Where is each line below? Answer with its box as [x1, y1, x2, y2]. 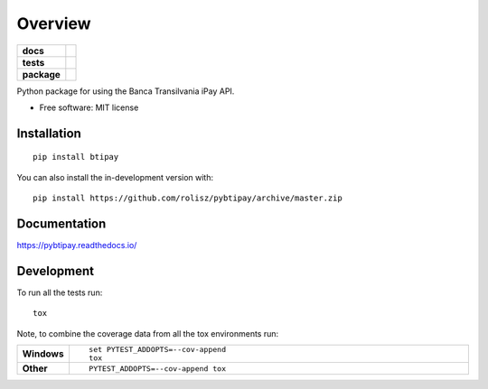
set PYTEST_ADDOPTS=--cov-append [89, 345, 226, 355]
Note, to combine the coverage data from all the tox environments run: [16, 328, 279, 338]
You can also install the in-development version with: [16, 171, 214, 182]
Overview [16, 14, 91, 33]
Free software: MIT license [39, 102, 139, 113]
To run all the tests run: [16, 287, 103, 298]
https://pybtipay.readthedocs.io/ [16, 240, 137, 251]
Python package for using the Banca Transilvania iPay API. [16, 86, 235, 97]
